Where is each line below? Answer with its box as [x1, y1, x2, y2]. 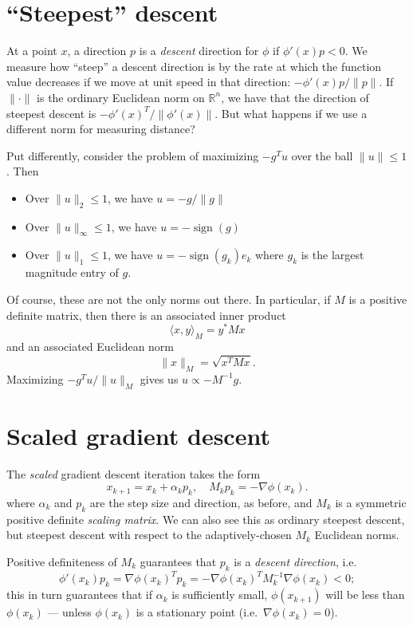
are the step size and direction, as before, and [89, 494, 313, 511]
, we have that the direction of [221, 89, 369, 105]
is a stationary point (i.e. [136, 604, 258, 620]
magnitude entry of [25, 264, 119, 281]
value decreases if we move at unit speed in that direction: [6, 73, 291, 90]
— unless [47, 604, 92, 620]
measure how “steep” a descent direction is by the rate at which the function [6, 57, 382, 74]
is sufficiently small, [171, 586, 268, 603]
